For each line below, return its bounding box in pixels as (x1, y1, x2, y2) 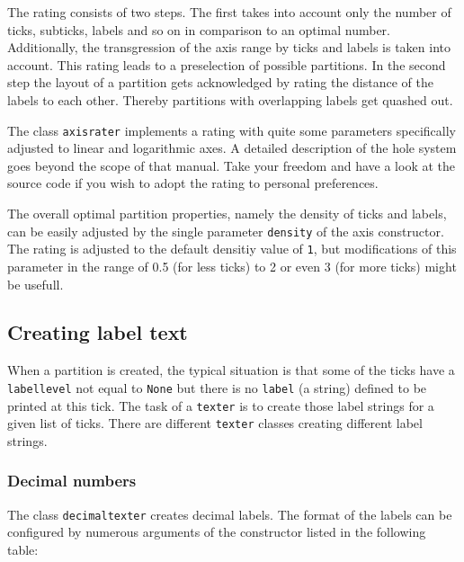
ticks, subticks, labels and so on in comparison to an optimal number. (7, 20, 390, 39)
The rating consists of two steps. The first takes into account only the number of (7, 3, 451, 21)
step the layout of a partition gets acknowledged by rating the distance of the (7, 73, 433, 92)
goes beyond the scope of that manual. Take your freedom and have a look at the (7, 156, 455, 174)
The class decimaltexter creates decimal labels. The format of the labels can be (7, 504, 452, 523)
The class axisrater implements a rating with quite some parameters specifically (7, 120, 456, 139)
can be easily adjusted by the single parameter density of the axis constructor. (7, 221, 444, 240)
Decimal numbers (7, 469, 137, 492)
